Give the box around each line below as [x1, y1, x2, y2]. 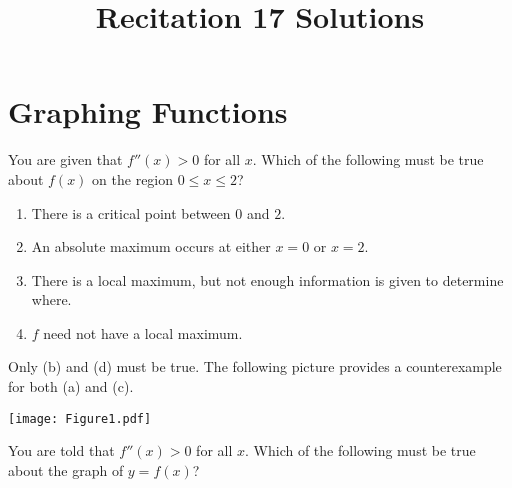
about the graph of [8, 459, 124, 480]
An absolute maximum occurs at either [31, 236, 271, 257]
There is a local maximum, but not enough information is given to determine [31, 269, 504, 290]
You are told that [8, 440, 115, 461]
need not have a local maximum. [43, 322, 243, 343]
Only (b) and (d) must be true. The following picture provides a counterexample [8, 356, 502, 377]
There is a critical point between [31, 202, 231, 223]
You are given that [8, 149, 123, 170]
